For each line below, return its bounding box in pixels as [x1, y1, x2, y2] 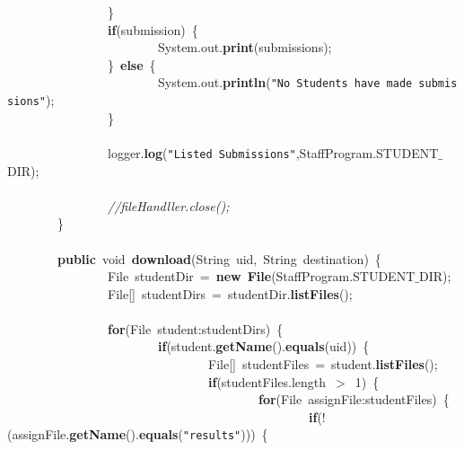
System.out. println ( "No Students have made [157, 73, 413, 92]
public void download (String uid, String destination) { [57, 249, 381, 268]
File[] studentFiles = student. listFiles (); [207, 355, 438, 374]
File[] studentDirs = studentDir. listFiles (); [107, 284, 353, 303]
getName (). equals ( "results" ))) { [69, 425, 268, 444]
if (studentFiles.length [208, 372, 327, 391]
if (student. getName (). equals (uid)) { [158, 337, 370, 356]
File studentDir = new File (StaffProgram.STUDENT [107, 267, 416, 286]
